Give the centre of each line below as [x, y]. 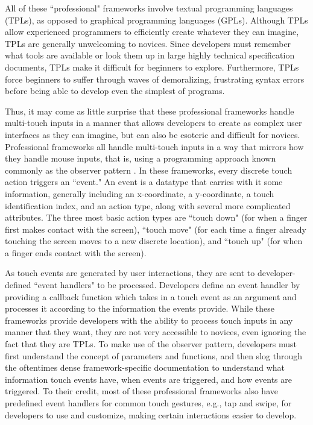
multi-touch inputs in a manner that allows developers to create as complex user [153, 123]
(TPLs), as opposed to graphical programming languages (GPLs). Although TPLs [156, 20]
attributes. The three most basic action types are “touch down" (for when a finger [156, 217]
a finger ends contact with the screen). [76, 252]
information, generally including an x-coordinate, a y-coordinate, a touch [140, 193]
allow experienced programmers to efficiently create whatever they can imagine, [152, 32]
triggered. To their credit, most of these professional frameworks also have [141, 391]
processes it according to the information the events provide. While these [140, 308]
